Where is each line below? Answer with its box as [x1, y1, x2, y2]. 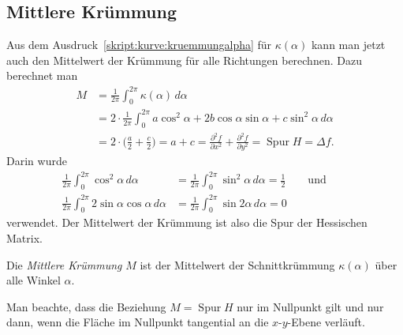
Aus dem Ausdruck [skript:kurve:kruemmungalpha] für [6, 36, 272, 53]
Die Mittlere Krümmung [6, 256, 122, 273]
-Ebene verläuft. [287, 314, 365, 330]
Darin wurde [6, 152, 67, 169]
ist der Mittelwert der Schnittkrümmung [140, 256, 335, 273]
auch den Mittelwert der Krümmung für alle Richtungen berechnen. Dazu [6, 51, 362, 68]
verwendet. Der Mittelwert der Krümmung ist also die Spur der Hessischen [6, 214, 368, 231]
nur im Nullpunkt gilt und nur [237, 298, 384, 314]
